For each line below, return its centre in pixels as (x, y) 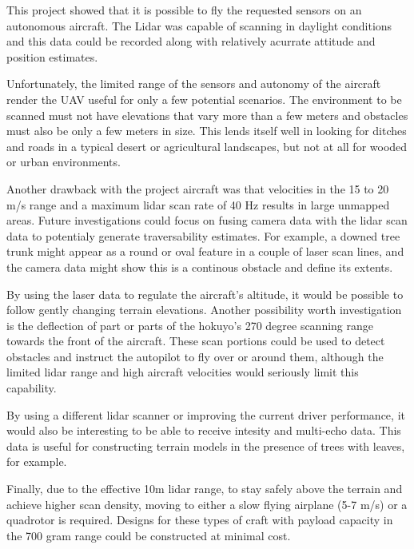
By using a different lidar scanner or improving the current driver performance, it (206, 414)
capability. (32, 388)
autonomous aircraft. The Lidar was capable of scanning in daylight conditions (199, 25)
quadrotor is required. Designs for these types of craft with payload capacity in (200, 520)
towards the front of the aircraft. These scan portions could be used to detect (196, 341)
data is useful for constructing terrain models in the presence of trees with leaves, (206, 446)
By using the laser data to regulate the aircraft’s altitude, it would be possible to (205, 294)
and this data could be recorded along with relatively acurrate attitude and (191, 41)
